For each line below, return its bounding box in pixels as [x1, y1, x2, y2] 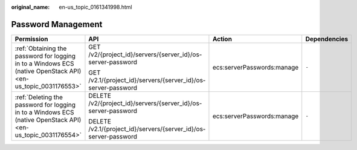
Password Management [11, 19, 103, 30]
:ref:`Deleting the [14, 93, 63, 101]
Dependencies [305, 34, 349, 43]
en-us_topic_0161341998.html [59, 4, 132, 10]
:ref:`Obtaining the [14, 44, 67, 53]
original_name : [11, 4, 50, 10]
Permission [14, 34, 48, 43]
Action [212, 34, 233, 43]
